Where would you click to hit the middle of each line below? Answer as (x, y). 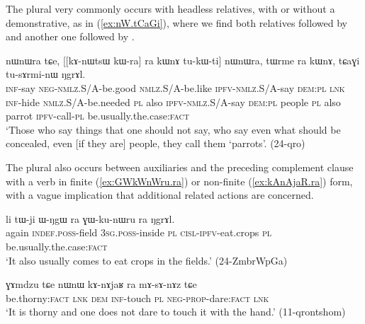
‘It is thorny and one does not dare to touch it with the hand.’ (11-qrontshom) (176, 312)
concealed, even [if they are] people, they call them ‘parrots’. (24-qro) (156, 143)
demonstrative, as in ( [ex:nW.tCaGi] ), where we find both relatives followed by (176, 22)
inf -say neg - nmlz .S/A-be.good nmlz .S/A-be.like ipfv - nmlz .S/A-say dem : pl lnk (175, 87)
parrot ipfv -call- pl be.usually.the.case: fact (97, 116)
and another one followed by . (70, 36)
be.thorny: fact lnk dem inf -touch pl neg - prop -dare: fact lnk (137, 297)
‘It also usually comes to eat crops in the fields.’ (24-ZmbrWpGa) (147, 260)
